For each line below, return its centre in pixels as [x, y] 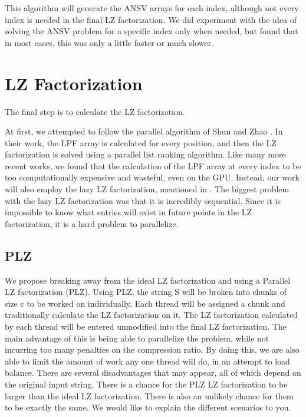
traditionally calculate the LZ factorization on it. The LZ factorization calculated [152, 315]
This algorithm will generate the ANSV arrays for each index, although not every [152, 8]
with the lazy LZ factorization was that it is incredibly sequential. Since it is [143, 200]
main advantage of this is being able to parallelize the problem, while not [137, 338]
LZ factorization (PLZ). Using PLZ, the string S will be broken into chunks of [146, 292]
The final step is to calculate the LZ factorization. [95, 111]
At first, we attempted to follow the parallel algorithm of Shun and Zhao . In [144, 131]
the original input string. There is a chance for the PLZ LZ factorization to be [146, 384]
